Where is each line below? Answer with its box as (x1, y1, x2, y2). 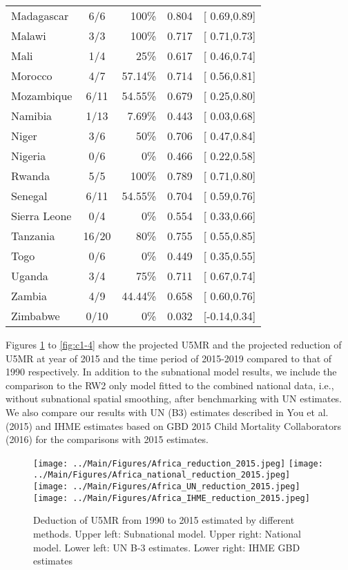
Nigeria (11, 148, 46, 164)
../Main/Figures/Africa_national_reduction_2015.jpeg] (33, 470, 291, 480)
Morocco (11, 68, 52, 83)
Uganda (11, 268, 48, 284)
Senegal (11, 188, 48, 204)
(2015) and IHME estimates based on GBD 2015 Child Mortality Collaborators (6, 418, 342, 433)
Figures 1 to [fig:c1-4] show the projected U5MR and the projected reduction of (6, 337, 342, 351)
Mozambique (11, 88, 72, 104)
